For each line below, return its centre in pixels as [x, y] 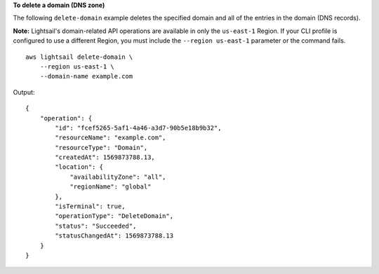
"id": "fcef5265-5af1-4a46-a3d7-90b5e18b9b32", [138, 128]
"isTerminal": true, [90, 206]
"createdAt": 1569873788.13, [105, 157]
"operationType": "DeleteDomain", [114, 216]
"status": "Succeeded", [96, 226]
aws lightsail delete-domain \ [79, 57]
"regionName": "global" [111, 187]
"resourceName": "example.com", [111, 138]
